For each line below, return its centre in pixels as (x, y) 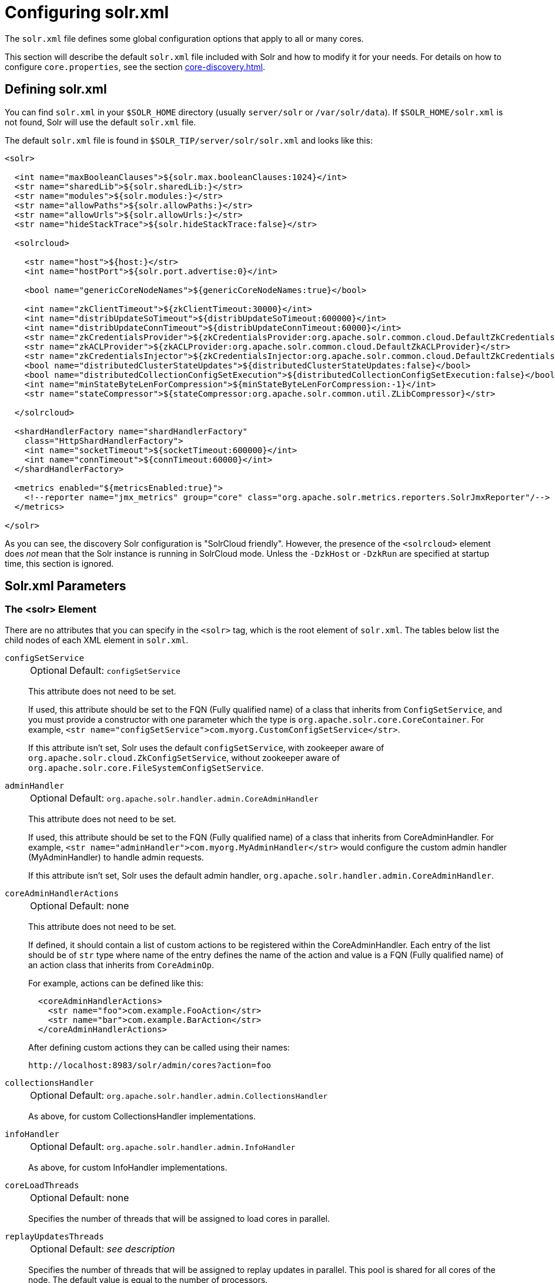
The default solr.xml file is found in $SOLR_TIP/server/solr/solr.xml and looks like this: (189, 140)
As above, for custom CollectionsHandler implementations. (142, 1116)
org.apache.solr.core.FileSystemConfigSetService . (146, 767)
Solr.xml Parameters (66, 586)
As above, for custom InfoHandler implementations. (128, 1167)
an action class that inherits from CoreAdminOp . (121, 965)
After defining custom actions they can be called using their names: (159, 1047)
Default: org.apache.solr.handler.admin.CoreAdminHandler (194, 798)
